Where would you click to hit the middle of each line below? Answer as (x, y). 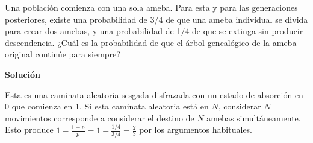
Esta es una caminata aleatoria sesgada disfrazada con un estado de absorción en (154, 94)
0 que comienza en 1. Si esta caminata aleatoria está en (107, 106)
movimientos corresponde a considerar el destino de (100, 118)
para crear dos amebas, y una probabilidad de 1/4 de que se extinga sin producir (154, 31)
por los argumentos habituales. (196, 130)
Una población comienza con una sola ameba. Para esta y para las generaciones (151, 7)
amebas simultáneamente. (254, 118)
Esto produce (29, 130)
